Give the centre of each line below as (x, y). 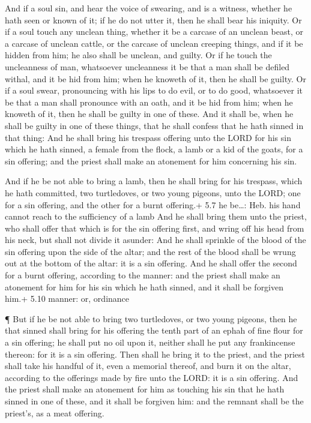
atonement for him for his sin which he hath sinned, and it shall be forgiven (144, 286)
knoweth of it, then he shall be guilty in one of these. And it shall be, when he (149, 114)
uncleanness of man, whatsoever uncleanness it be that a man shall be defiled (147, 66)
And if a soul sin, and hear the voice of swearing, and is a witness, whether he (149, 8)
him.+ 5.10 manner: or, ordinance (67, 298)
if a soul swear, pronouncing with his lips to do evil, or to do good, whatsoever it (154, 90)
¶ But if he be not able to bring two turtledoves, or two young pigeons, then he (151, 318)
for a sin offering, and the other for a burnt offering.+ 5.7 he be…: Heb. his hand (153, 204)
